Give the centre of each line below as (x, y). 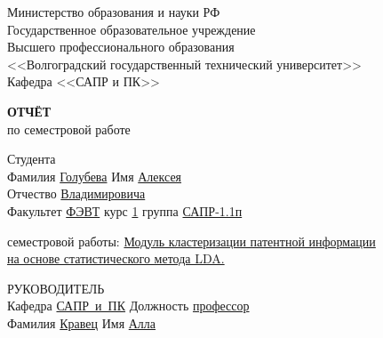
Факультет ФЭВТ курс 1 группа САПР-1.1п (125, 210)
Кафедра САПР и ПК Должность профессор (128, 306)
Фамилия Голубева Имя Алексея (95, 176)
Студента (32, 159)
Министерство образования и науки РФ (114, 12)
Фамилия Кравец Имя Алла (82, 322)
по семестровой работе (69, 129)
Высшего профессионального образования (121, 47)
